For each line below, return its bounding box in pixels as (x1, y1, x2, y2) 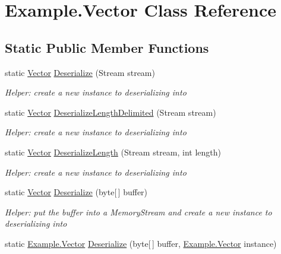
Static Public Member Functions (5, 38, 209, 56)
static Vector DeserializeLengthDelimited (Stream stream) (5, 106, 216, 118)
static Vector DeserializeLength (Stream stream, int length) (5, 145, 222, 158)
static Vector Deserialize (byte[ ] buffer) (5, 186, 148, 198)
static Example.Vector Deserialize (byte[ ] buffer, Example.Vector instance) (5, 237, 277, 249)
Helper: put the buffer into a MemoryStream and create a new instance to (5, 205, 272, 218)
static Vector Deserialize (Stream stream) (5, 66, 155, 78)
